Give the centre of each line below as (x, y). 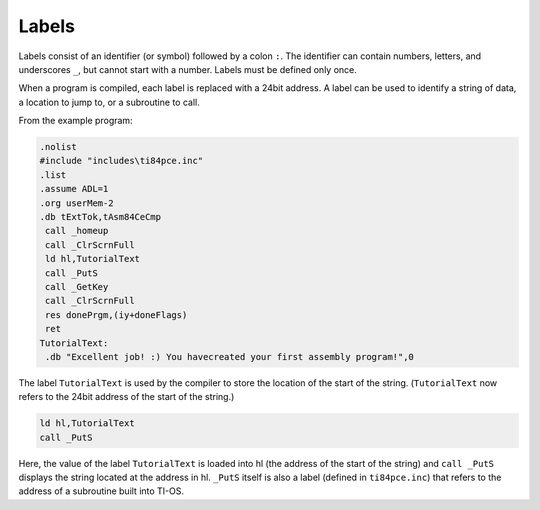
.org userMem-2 (76, 203)
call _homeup (77, 231)
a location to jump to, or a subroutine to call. (109, 102)
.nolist (58, 147)
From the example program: (76, 121)
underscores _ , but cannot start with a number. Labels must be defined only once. (187, 69)
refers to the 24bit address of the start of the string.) (126, 397)
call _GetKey (77, 286)
